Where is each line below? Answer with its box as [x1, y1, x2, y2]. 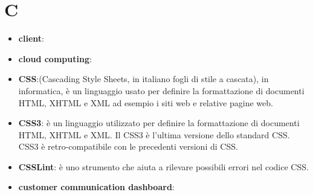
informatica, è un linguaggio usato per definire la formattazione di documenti [18, 84, 305, 97]
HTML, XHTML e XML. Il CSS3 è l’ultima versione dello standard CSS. [18, 128, 290, 141]
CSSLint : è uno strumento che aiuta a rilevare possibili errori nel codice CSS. [18, 160, 309, 173]
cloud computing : [18, 52, 92, 65]
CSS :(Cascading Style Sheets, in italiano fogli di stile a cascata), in [18, 72, 269, 85]
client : [18, 32, 44, 45]
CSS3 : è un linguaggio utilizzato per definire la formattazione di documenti [18, 117, 300, 129]
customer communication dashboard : [18, 181, 175, 193]
